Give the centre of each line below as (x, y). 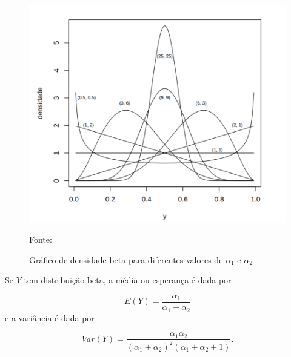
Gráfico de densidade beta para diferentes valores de (126, 259)
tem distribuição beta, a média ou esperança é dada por (128, 280)
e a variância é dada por (50, 317)
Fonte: (41, 239)
